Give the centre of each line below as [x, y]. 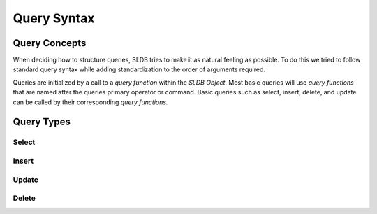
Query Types [42, 122]
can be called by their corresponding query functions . [90, 102]
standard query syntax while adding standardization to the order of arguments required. [139, 69]
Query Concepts [50, 43]
